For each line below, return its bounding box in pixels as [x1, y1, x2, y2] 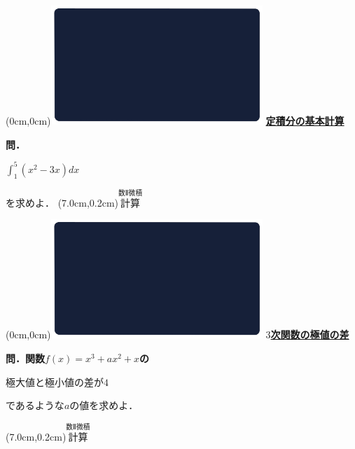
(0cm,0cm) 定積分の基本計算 [6, 113, 344, 128]
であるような [6, 398, 64, 413]
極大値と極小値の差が [6, 374, 104, 389]
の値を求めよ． [69, 398, 139, 413]
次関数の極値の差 [270, 327, 349, 342]
